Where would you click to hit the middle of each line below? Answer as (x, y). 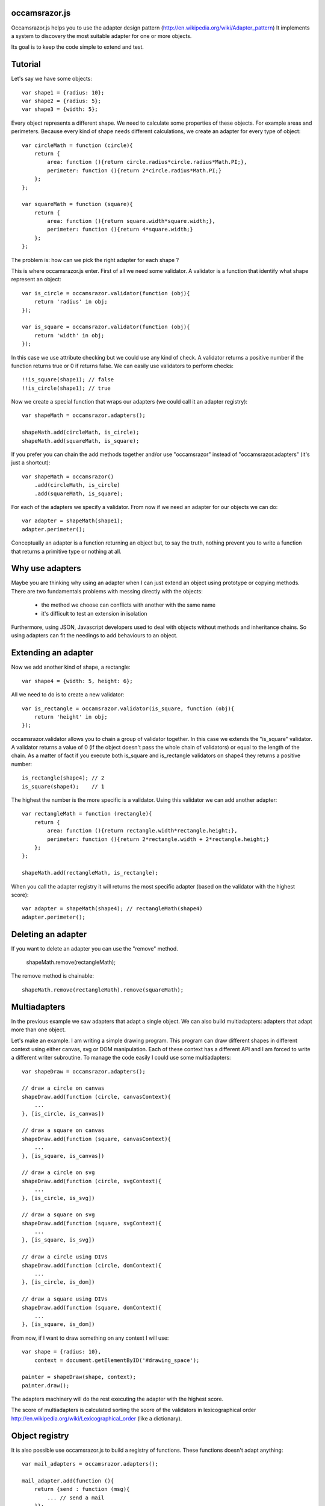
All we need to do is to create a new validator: (68, 695)
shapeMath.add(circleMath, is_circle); (81, 433)
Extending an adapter (52, 653)
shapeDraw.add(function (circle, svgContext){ (92, 1181)
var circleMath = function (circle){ (78, 145)
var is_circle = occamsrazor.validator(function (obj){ (106, 293)
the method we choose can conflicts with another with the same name (128, 605)
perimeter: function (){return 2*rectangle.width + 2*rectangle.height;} (158, 839)
